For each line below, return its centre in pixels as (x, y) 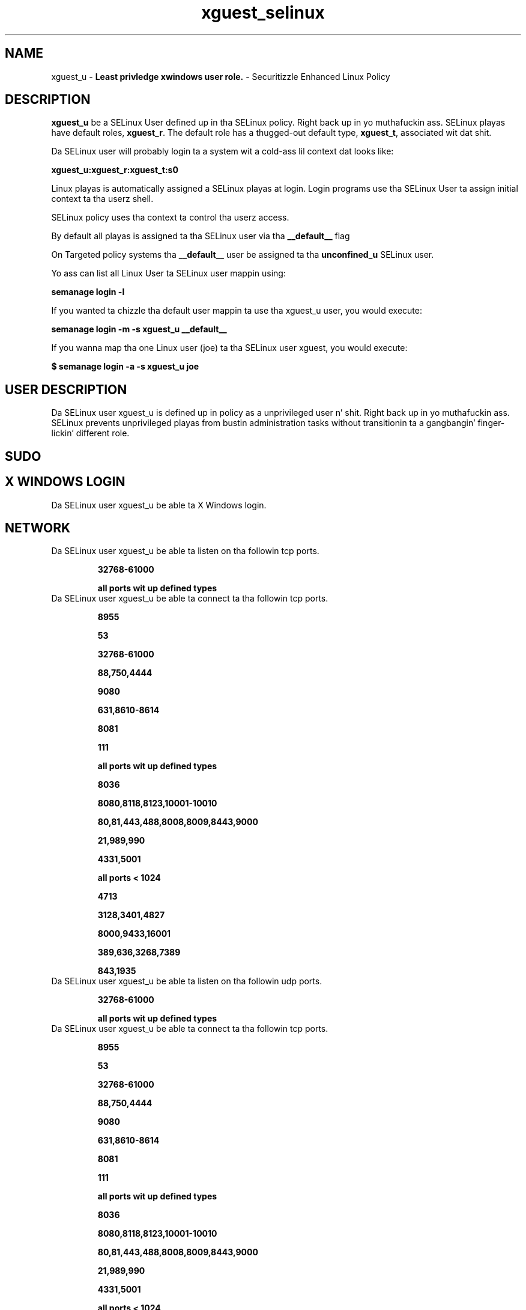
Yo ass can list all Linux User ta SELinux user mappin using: (168, 273)
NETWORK (38, 528)
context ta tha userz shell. (102, 199)
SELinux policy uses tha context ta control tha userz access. (170, 218)
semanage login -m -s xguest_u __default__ (139, 329)
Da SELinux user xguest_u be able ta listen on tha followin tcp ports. (185, 551)
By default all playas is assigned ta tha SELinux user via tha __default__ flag (201, 236)
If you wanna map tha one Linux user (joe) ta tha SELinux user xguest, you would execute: (229, 348)
